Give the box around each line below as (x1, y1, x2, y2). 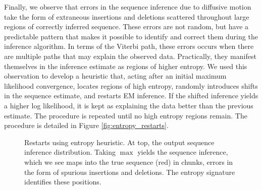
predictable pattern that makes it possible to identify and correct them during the (4, 31, 258, 41)
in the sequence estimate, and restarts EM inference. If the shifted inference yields (4, 90, 258, 101)
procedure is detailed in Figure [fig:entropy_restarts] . (4, 120, 169, 131)
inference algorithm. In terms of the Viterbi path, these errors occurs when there (4, 41, 254, 51)
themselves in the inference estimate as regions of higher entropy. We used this (4, 60, 247, 71)
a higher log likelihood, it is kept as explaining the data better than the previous (4, 100, 253, 110)
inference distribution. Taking (24, 147, 116, 157)
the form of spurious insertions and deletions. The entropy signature (24, 166, 235, 177)
